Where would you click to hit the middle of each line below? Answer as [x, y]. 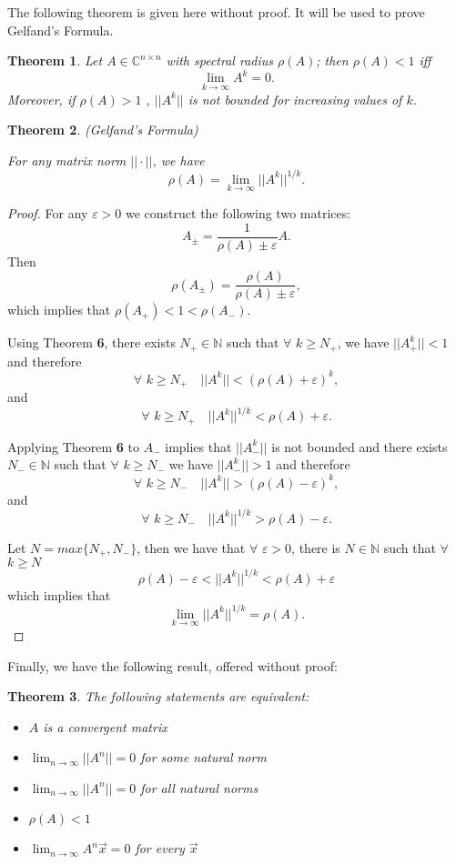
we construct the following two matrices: [238, 213]
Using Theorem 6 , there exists [91, 342]
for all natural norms [199, 787]
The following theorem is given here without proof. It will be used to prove [216, 12]
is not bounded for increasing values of [295, 99]
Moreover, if [41, 99]
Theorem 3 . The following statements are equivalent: [158, 696]
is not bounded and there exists [360, 446]
